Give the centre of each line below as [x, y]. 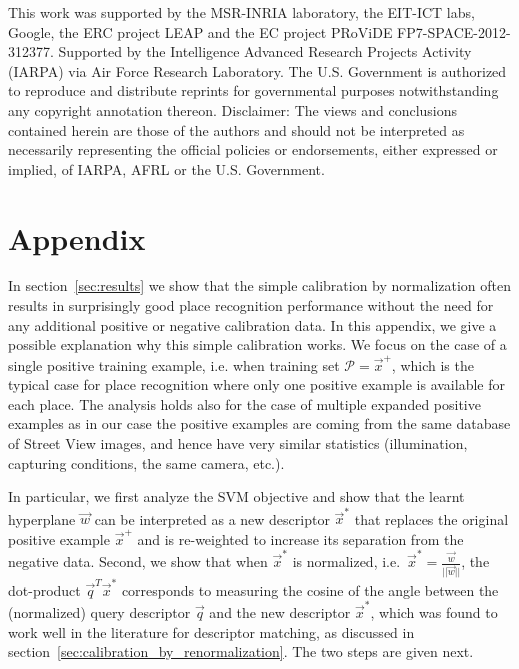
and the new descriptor [280, 612]
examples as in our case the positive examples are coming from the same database [259, 423]
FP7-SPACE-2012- [454, 31]
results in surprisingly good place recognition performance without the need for [251, 305]
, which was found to [434, 612]
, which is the [432, 364]
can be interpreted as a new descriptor [212, 518]
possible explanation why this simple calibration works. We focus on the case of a [257, 344]
